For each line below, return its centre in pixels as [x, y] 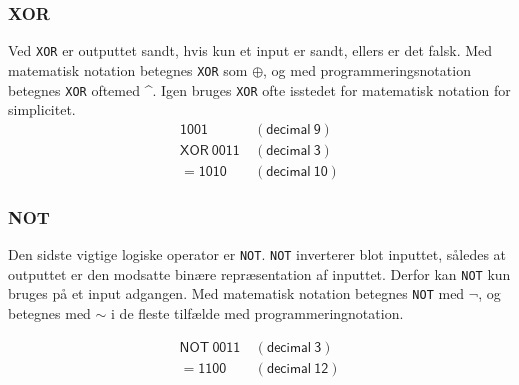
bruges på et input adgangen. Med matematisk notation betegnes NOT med [236, 293]
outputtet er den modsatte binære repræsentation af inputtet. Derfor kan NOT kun [259, 273]
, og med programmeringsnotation [367, 69]
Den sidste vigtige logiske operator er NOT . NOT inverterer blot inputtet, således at [257, 254]
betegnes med [49, 313]
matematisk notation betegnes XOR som [128, 69]
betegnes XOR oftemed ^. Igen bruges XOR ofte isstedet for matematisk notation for [259, 89]
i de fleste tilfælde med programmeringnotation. [257, 313]
